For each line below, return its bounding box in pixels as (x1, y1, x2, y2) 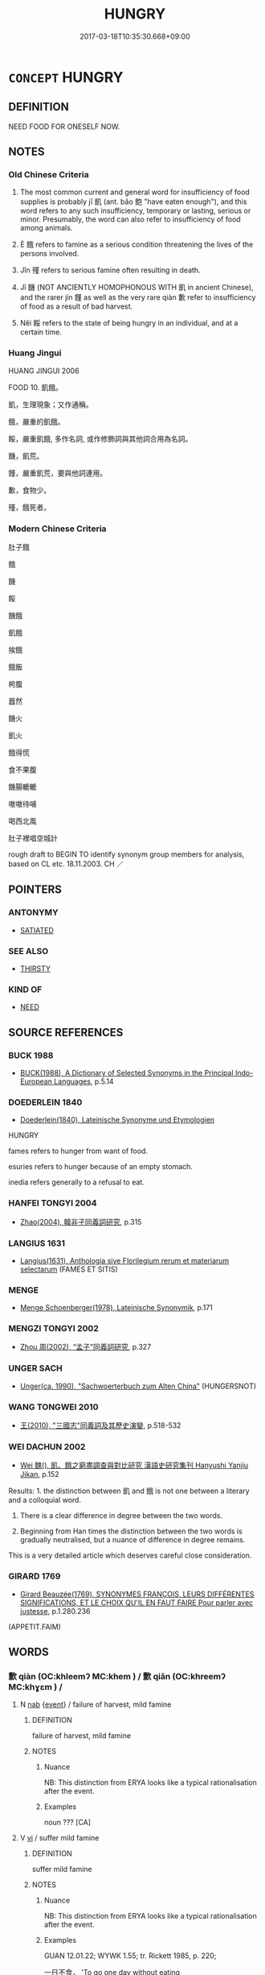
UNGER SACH (8, 1363, 63, 1374)
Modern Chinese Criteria (8, 523, 107, 534)
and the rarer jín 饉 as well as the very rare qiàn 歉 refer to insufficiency (19, 293, 256, 302)
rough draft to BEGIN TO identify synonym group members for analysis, (8, 849, 245, 859)
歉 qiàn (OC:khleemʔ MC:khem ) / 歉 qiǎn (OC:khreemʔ (8, 1670, 226, 1682)
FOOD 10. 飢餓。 (8, 382, 63, 392)
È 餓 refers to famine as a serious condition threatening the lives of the (19, 239, 254, 250)
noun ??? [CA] (43, 1818, 91, 1828)
